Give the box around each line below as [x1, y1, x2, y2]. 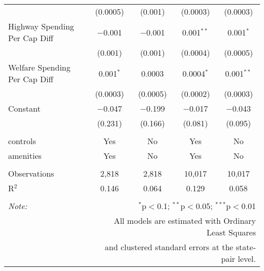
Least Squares [207, 226, 256, 238]
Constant [8, 103, 41, 114]
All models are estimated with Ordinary [114, 215, 256, 226]
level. [238, 253, 256, 264]
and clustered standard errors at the [105, 241, 234, 253]
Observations [8, 167, 54, 179]
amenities [8, 150, 42, 161]
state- [236, 241, 256, 253]
